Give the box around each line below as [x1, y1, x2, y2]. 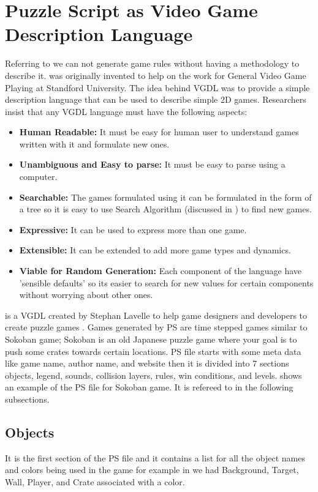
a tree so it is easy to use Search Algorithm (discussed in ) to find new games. [19, 203, 312, 215]
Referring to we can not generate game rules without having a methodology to [5, 57, 300, 70]
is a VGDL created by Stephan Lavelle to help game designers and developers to [5, 308, 308, 321]
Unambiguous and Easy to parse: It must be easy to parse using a [19, 158, 286, 171]
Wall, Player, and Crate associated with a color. [5, 475, 185, 488]
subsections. [5, 392, 50, 405]
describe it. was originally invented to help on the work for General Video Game [5, 69, 306, 81]
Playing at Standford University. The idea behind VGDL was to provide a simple [5, 81, 310, 94]
